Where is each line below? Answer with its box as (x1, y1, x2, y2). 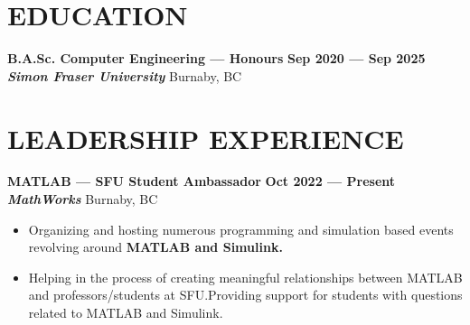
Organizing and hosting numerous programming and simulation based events (28, 219, 454, 238)
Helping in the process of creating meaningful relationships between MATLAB (28, 267, 463, 286)
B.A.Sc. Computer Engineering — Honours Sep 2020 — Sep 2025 (7, 49, 426, 68)
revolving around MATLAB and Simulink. (28, 237, 283, 256)
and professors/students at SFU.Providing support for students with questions (28, 285, 463, 304)
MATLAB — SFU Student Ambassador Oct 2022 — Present (7, 172, 396, 190)
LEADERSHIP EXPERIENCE (7, 119, 404, 156)
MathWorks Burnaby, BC (7, 190, 158, 209)
